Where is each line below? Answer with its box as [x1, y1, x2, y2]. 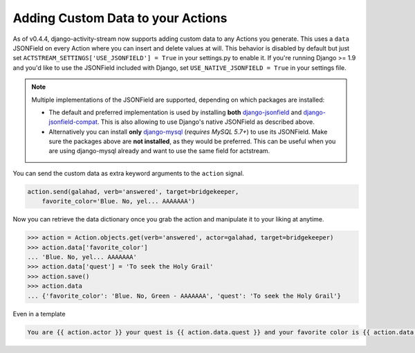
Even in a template [12, 309, 66, 318]
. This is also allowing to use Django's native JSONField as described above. [97, 118, 315, 126]
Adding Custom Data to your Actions [12, 10, 228, 26]
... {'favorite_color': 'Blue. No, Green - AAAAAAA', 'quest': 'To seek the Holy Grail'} [27, 291, 342, 300]
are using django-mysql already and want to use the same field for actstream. [48, 147, 270, 155]
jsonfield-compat [48, 118, 98, 126]
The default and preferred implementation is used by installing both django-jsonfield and [48, 108, 302, 116]
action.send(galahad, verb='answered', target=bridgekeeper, [27, 188, 239, 195]
